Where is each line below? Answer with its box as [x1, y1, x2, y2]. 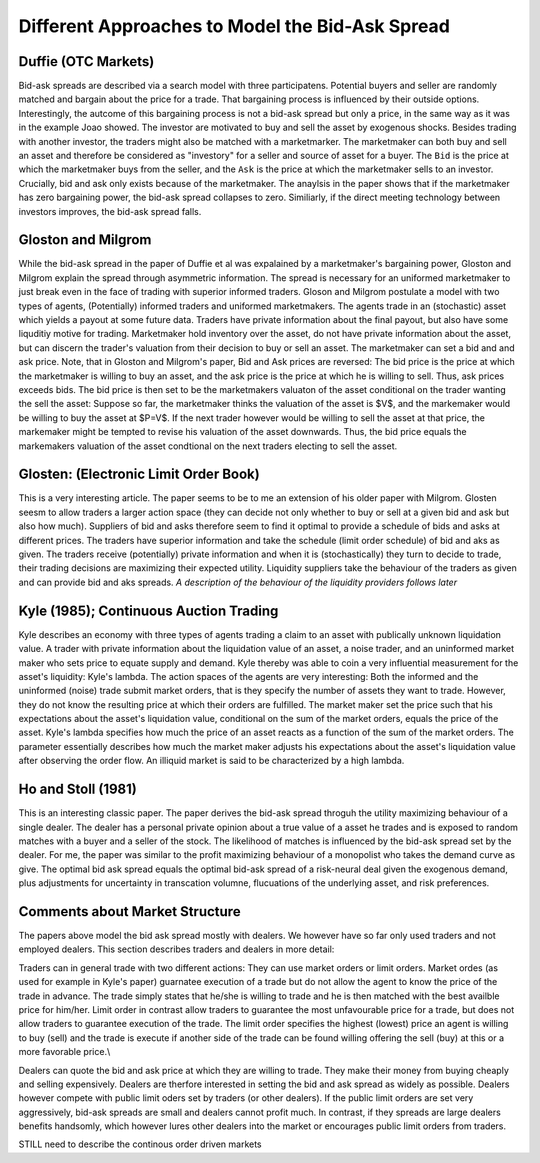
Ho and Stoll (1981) [18, 781, 137, 798]
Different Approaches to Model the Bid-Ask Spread [18, 15, 450, 37]
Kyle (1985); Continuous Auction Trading [18, 602, 279, 619]
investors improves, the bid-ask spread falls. [18, 205, 202, 217]
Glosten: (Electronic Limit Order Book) [18, 466, 260, 483]
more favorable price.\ [18, 1046, 111, 1058]
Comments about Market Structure [18, 903, 241, 920]
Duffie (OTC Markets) [18, 53, 155, 70]
